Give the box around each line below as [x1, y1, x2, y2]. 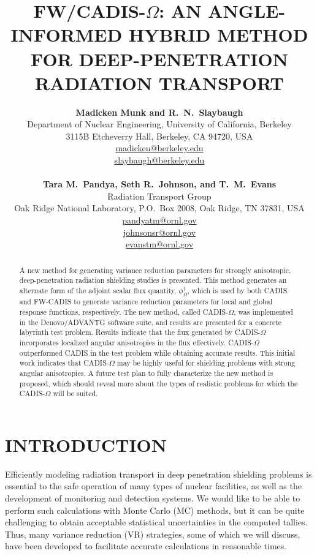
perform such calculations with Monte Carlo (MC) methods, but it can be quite [5, 503, 305, 516]
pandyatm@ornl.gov [122, 214, 197, 227]
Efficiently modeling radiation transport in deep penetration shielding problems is [5, 467, 312, 480]
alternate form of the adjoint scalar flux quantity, [19, 285, 177, 295]
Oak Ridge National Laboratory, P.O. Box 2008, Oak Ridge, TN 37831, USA [14, 201, 305, 214]
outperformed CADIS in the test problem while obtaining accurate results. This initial [19, 347, 296, 358]
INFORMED [10, 22, 123, 47]
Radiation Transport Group [107, 189, 212, 202]
